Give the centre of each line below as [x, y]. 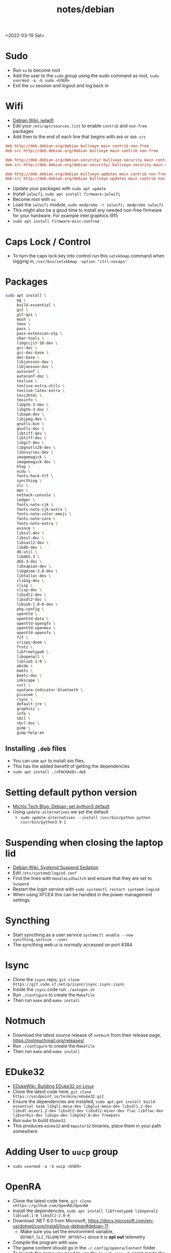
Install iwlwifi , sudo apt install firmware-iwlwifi [66, 194]
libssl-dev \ [30, 533]
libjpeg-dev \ [32, 419]
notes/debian [85, 9]
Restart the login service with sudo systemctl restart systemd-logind [86, 889]
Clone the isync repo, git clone [46, 980]
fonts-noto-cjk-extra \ [42, 509]
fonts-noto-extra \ [37, 524]
